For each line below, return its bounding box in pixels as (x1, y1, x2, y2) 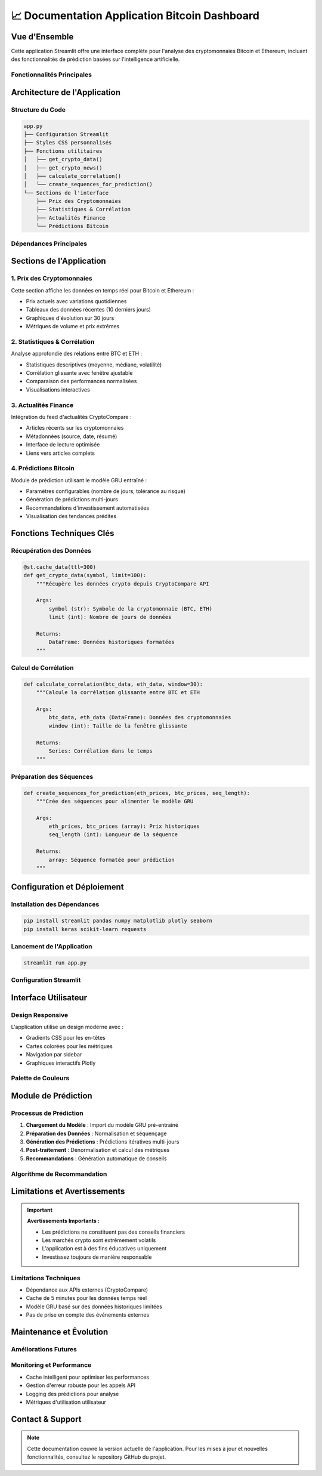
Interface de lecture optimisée (26, 441, 100, 448)
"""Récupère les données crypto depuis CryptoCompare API (36, 580, 209, 587)
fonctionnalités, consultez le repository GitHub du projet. (27, 1453, 166, 1460)
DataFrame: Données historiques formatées (48, 639, 175, 646)
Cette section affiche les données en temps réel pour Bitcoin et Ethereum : (11, 286, 194, 294)
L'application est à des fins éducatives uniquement (42, 1245, 167, 1252)
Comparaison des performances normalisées (26, 378, 137, 385)
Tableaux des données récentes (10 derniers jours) (26, 306, 151, 313)
